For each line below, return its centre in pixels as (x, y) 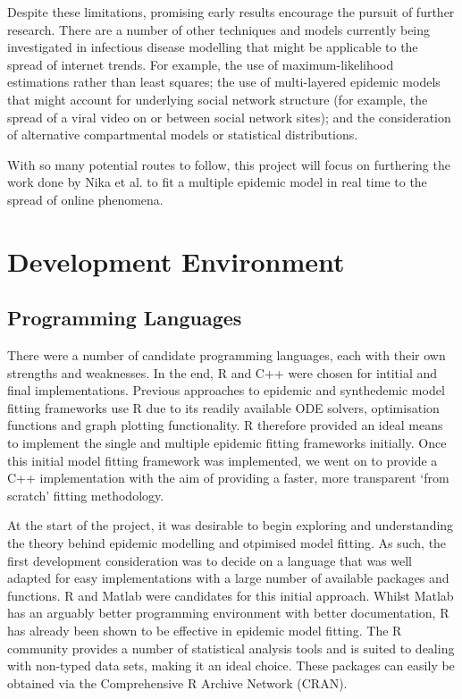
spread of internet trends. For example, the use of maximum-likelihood (201, 64)
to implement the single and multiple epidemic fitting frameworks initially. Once (227, 443)
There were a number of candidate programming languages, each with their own (227, 355)
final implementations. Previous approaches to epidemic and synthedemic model (226, 390)
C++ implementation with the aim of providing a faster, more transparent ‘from (228, 478)
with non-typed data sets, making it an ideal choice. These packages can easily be (231, 665)
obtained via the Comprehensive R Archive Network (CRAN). (177, 682)
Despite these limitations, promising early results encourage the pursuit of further (231, 12)
